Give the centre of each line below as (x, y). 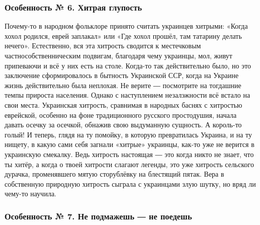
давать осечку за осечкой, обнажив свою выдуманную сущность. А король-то (123, 125)
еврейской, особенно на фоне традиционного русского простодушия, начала (121, 115)
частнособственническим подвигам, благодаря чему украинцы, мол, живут (118, 55)
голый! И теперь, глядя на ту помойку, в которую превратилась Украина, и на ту (128, 134)
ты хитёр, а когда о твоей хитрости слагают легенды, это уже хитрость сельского (129, 164)
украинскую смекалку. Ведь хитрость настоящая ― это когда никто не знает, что (129, 154)
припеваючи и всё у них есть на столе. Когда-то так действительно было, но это (128, 65)
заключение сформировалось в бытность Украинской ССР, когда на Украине (122, 75)
